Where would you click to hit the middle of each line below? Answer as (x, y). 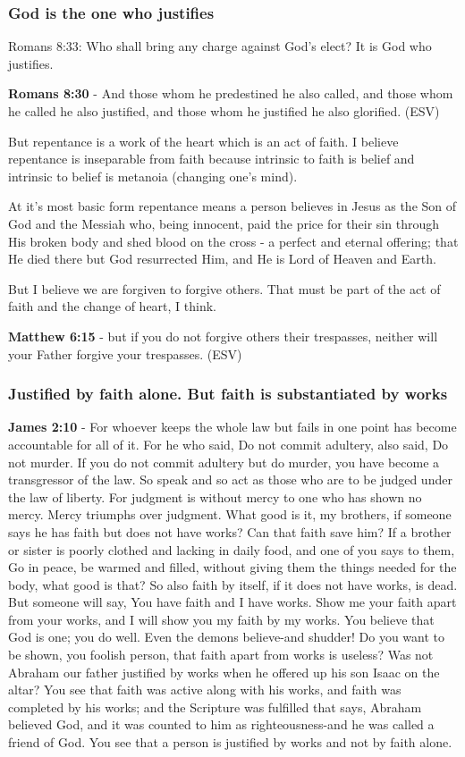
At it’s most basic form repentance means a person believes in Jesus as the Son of (232, 206)
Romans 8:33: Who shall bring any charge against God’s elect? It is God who (220, 46)
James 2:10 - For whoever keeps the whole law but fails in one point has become (232, 427)
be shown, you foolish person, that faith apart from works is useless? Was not (221, 655)
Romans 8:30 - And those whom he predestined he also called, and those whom (231, 93)
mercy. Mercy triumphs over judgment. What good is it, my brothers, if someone (230, 514)
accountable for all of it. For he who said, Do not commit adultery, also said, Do (228, 444)
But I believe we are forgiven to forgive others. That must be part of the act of (224, 288)
